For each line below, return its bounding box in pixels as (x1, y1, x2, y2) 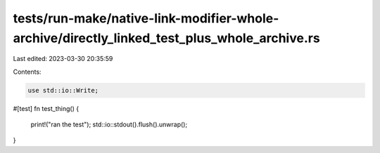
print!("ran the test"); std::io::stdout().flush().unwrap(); (30, 120, 188, 129)
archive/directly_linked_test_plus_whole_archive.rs (13, 30, 320, 46)
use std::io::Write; (27, 86, 99, 94)
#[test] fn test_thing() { (13, 104, 80, 112)
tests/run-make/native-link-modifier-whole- (13, 11, 279, 26)
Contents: (13, 67, 42, 76)
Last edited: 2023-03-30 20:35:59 (13, 55, 113, 63)
